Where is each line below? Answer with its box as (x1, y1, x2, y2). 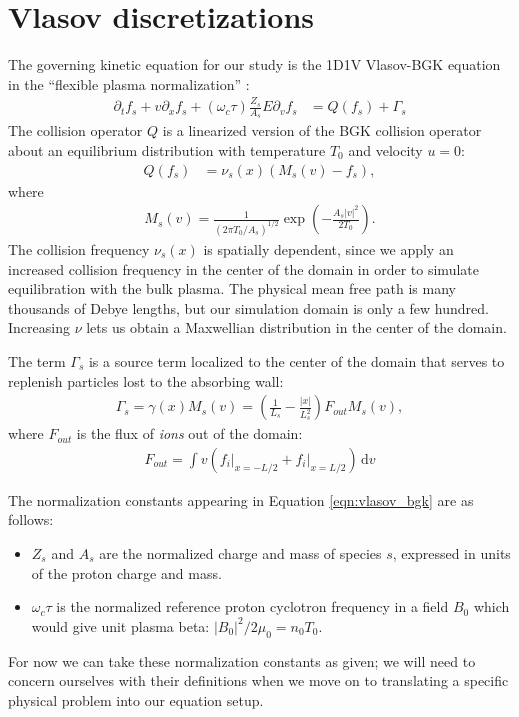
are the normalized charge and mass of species (99, 543, 382, 564)
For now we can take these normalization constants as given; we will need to (8, 650, 476, 671)
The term (8, 350, 66, 371)
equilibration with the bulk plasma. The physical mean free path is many (8, 278, 456, 299)
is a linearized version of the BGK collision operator (162, 120, 482, 141)
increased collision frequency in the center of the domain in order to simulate (8, 258, 479, 279)
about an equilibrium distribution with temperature (8, 139, 326, 160)
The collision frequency (8, 239, 150, 260)
